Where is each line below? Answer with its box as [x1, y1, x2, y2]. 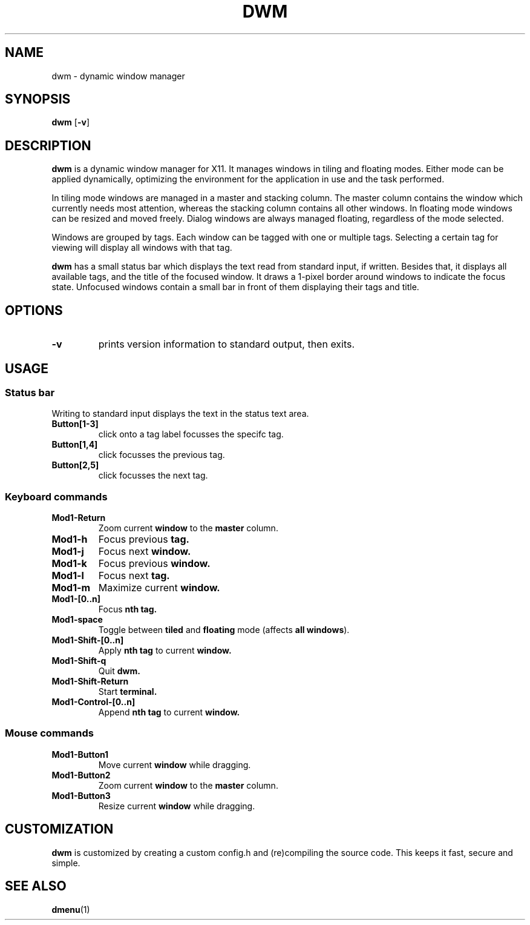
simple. [51, 857, 80, 868]
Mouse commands [5, 727, 94, 740]
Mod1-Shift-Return [51, 676, 129, 687]
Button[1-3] [51, 419, 99, 429]
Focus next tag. [98, 569, 170, 582]
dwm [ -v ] [51, 117, 90, 128]
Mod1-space [51, 614, 103, 625]
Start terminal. [98, 686, 157, 697]
